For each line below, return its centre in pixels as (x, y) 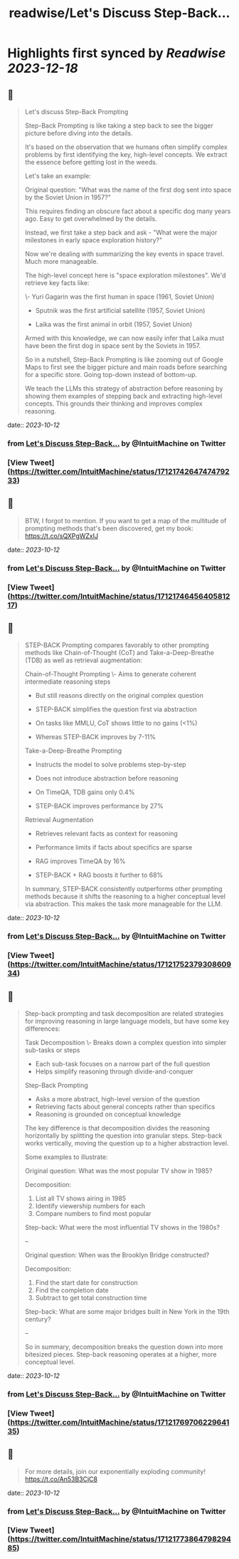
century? (38, 1319)
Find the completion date (72, 1290)
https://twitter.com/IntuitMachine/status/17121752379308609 (121, 964)
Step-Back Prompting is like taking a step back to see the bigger (119, 125)
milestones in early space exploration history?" (94, 240)
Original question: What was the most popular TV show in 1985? (118, 1170)
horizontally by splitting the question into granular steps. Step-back (123, 1136)
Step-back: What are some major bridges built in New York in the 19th (127, 1311)
